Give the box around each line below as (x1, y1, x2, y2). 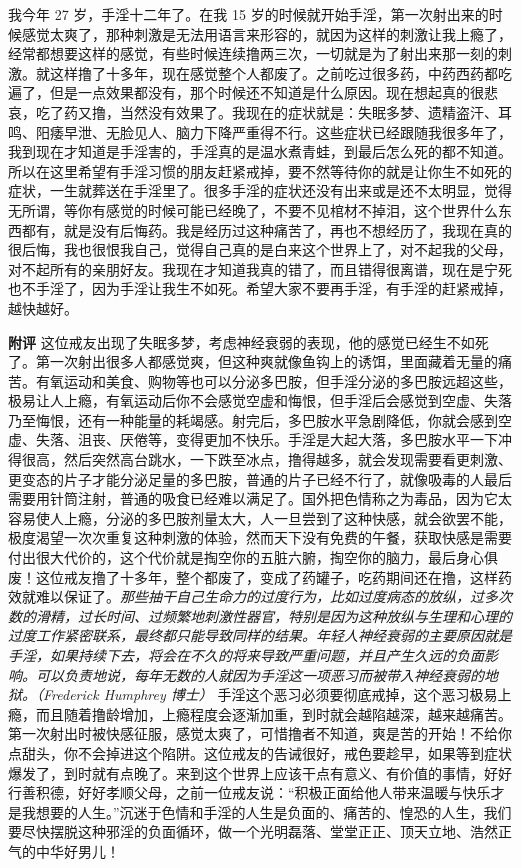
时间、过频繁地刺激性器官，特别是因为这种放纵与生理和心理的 (105, 605, 512, 626)
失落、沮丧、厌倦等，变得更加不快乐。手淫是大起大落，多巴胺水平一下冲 (35, 429, 512, 450)
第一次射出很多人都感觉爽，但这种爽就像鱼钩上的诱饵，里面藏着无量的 (35, 351, 498, 372)
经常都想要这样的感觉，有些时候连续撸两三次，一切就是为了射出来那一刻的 (8, 43, 498, 64)
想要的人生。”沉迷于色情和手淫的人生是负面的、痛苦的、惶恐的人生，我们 (35, 801, 512, 822)
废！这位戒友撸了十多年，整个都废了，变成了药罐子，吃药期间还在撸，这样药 (8, 566, 512, 587)
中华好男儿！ (35, 840, 120, 861)
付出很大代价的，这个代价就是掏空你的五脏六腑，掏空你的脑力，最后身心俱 (8, 547, 498, 568)
